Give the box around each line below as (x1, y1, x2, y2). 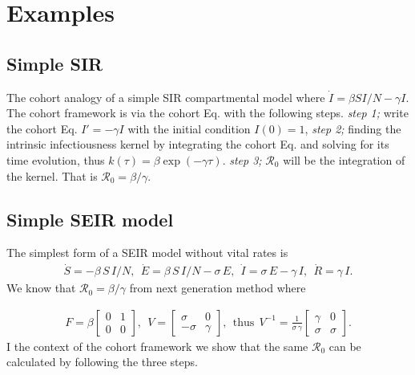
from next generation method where (129, 279, 306, 296)
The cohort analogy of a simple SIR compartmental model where (6, 88, 325, 105)
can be (328, 337, 361, 354)
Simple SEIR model (6, 206, 174, 231)
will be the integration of (283, 151, 405, 168)
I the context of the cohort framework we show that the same (6, 337, 308, 354)
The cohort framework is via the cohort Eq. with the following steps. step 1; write (6, 104, 409, 121)
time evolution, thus (6, 151, 105, 168)
